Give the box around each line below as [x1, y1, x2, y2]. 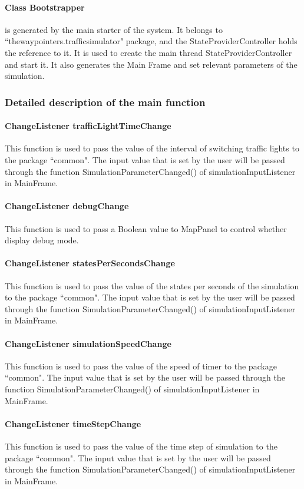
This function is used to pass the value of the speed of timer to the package [5, 359, 277, 372]
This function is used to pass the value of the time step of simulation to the [5, 440, 277, 452]
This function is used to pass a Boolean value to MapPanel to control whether [5, 222, 287, 234]
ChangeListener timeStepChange [5, 417, 141, 429]
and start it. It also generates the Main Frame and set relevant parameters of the [5, 58, 298, 70]
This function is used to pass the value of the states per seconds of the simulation [5, 279, 299, 292]
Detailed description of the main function [5, 94, 206, 109]
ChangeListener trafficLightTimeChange [5, 120, 171, 132]
